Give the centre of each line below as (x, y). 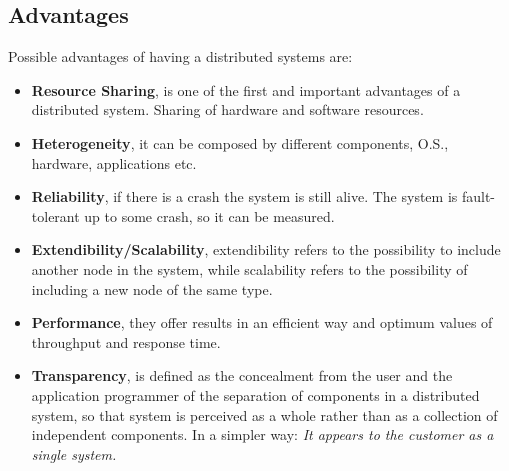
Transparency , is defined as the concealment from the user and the (242, 375)
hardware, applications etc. (114, 162)
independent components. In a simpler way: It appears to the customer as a (262, 434)
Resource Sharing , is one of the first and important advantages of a (246, 89)
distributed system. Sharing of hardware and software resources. (227, 109)
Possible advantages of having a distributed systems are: (180, 56)
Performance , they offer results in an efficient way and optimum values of (262, 322)
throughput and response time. (126, 341)
